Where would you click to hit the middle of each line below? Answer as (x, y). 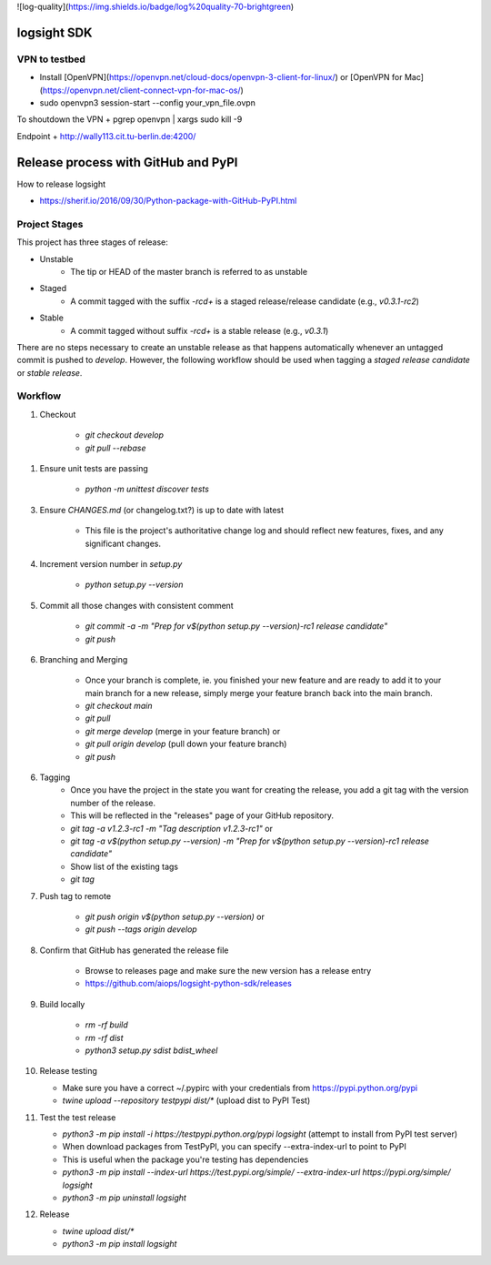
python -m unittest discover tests (147, 489)
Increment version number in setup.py (111, 563)
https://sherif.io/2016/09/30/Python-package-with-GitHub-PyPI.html (168, 201)
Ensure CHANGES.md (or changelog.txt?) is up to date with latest (162, 510)
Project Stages (50, 224)
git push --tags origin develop (141, 929)
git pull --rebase (115, 448)
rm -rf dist (104, 1037)
